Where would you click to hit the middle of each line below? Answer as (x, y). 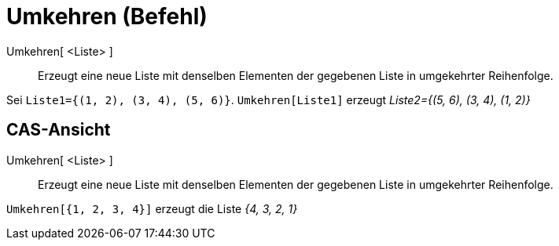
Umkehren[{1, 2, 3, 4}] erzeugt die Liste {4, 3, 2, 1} (152, 208)
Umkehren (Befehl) (107, 16)
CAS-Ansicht (59, 130)
